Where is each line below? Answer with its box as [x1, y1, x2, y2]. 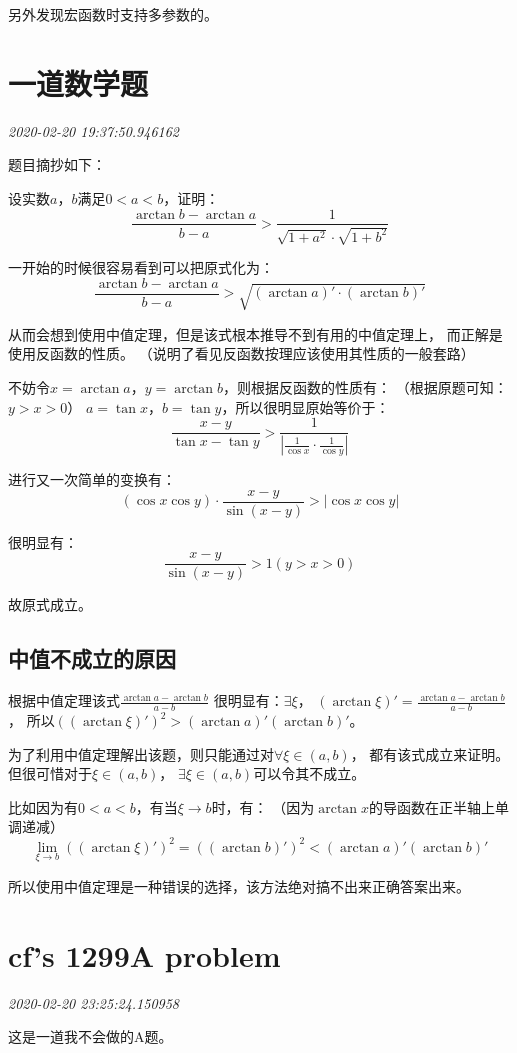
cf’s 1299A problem [8, 934, 281, 975]
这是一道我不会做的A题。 [8, 1026, 173, 1047]
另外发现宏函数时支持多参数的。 [8, 4, 218, 24]
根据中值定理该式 [8, 690, 120, 711]
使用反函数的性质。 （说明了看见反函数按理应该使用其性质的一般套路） [8, 343, 475, 364]
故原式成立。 [8, 594, 92, 615]
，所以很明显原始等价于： [221, 396, 390, 417]
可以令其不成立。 [253, 763, 366, 784]
